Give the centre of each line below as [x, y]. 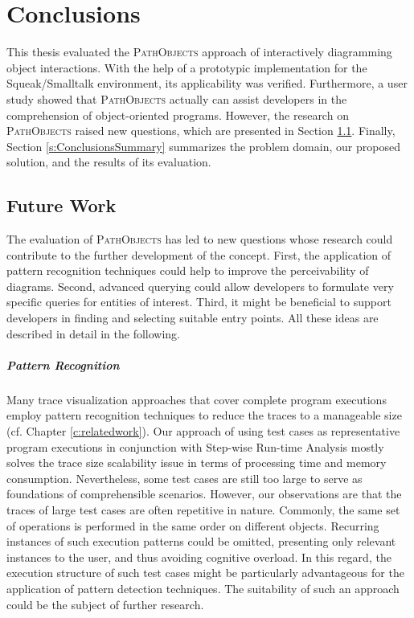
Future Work [61, 205]
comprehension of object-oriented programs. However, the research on [178, 115]
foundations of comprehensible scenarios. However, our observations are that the [204, 494]
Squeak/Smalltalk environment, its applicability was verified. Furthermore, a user [207, 83]
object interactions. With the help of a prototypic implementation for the [187, 67]
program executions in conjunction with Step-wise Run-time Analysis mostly [195, 446]
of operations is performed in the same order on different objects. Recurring [193, 525]
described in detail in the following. [93, 333]
